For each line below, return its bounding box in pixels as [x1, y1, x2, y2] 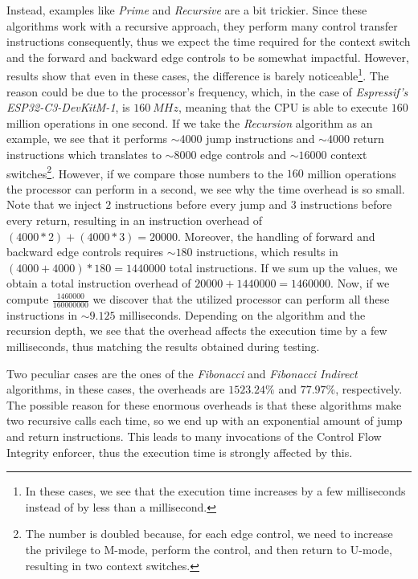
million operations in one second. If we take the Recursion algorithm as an [6, 114, 373, 131]
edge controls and [200, 146, 287, 162]
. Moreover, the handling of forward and [178, 227, 375, 244]
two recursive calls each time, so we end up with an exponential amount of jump [6, 412, 403, 429]
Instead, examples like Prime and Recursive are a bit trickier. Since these [6, 2, 367, 18]
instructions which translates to [6, 146, 162, 162]
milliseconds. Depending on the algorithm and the [119, 306, 366, 323]
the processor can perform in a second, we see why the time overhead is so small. [6, 180, 405, 197]
